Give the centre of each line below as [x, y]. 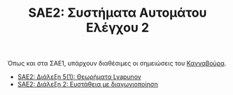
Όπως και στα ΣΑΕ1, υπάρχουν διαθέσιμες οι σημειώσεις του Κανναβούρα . [117, 64]
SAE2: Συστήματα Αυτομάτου [118, 13]
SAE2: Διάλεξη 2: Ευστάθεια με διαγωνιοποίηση [88, 85]
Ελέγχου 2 [118, 28]
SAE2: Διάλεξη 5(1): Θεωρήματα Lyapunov [79, 77]
